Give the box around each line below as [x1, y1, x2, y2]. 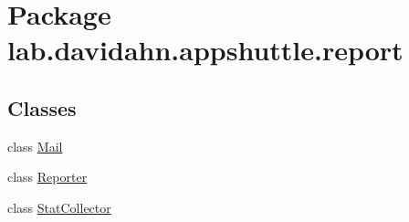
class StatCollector [7, 197, 111, 217]
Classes [7, 93, 77, 122]
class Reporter [7, 167, 88, 186]
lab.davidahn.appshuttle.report [7, 31, 404, 69]
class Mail [7, 136, 63, 155]
